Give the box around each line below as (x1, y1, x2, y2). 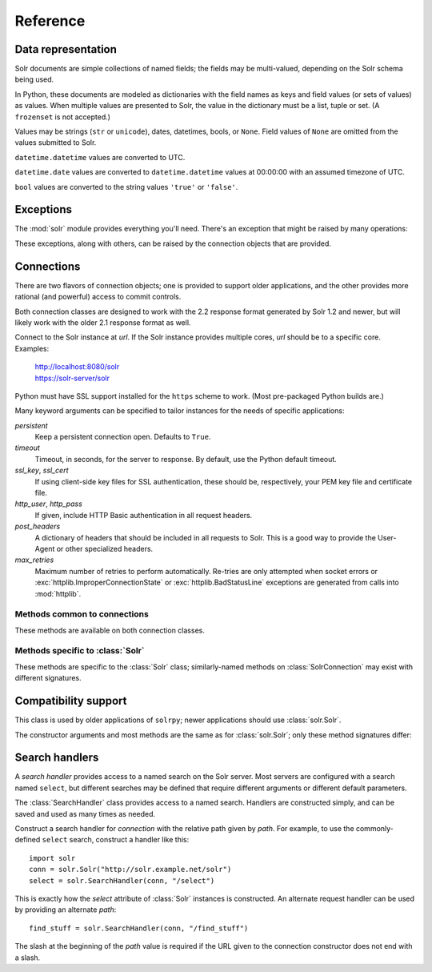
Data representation (14, 42, 118, 56)
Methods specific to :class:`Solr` (14, 645, 145, 657)
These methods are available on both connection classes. (14, 625, 206, 635)
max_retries (14, 555, 54, 564)
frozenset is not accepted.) (14, 112, 111, 122)
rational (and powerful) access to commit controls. (14, 292, 182, 302)
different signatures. (14, 673, 82, 683)
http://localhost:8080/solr (34, 362, 120, 372)
